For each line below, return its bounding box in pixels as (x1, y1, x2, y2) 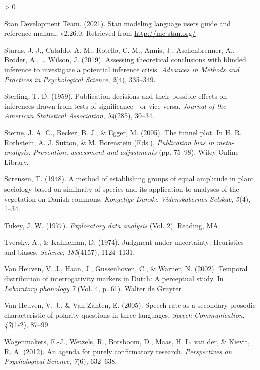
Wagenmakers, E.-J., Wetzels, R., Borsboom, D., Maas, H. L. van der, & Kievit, (4, 336, 250, 347)
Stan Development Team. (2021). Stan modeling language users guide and (4, 18, 231, 28)
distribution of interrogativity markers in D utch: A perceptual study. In (4, 273, 224, 284)
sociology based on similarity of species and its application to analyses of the (4, 183, 239, 194)
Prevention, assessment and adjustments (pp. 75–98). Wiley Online (33, 147, 239, 157)
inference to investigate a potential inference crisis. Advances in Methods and (4, 64, 239, 74)
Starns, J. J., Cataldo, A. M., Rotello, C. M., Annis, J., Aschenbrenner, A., (4, 44, 235, 55)
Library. (4, 156, 29, 167)
